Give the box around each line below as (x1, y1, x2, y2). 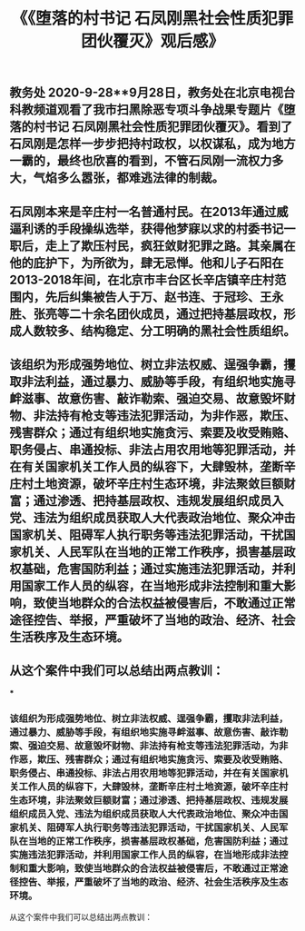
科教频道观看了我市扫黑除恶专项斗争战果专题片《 (9, 102, 284, 118)
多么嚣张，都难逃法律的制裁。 (56, 170, 224, 186)
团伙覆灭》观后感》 (80, 31, 224, 52)
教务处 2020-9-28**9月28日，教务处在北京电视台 (9, 85, 296, 101)
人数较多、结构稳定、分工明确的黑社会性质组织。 (21, 323, 296, 339)
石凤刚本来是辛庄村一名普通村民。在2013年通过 (9, 203, 277, 219)
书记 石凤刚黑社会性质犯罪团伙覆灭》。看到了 (44, 119, 293, 134)
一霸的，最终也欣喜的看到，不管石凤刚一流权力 (9, 154, 272, 169)
